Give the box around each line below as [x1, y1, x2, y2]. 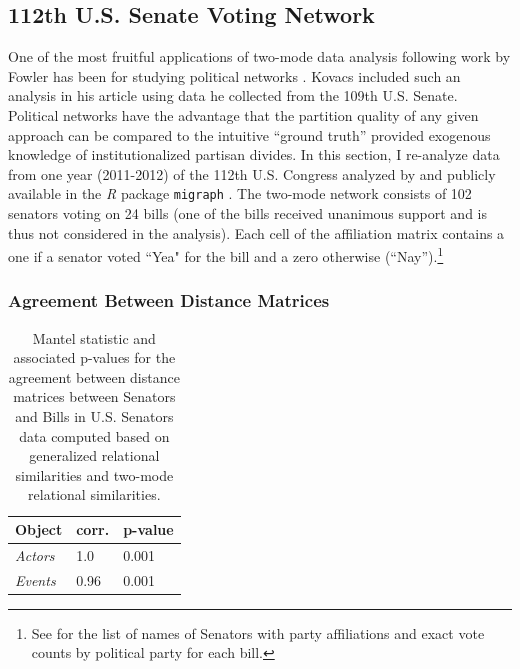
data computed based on [19, 425, 170, 446]
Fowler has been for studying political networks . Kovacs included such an [8, 65, 461, 86]
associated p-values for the [13, 347, 176, 368]
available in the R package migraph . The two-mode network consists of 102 [8, 183, 472, 204]
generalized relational [29, 445, 160, 466]
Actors [15, 544, 55, 565]
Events [15, 569, 56, 590]
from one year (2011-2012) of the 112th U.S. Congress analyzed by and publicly [8, 163, 496, 184]
